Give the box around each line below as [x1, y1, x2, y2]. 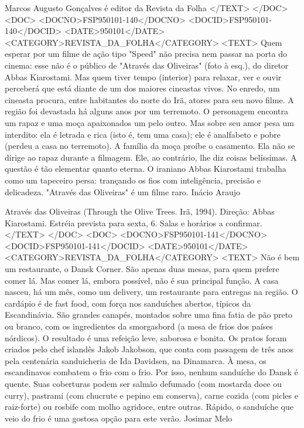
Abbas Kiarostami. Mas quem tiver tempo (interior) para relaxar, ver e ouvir [5, 70, 282, 83]
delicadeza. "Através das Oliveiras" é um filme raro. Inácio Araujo [5, 185, 241, 198]
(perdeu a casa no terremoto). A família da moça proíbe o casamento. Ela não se [5, 140, 295, 152]
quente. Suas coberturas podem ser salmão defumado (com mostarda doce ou [5, 378, 282, 389]
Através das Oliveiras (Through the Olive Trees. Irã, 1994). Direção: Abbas [5, 205, 275, 218]
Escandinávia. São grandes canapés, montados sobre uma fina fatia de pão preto [5, 308, 293, 321]
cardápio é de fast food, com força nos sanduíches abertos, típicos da [5, 297, 251, 309]
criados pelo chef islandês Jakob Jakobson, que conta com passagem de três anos [5, 343, 293, 355]
